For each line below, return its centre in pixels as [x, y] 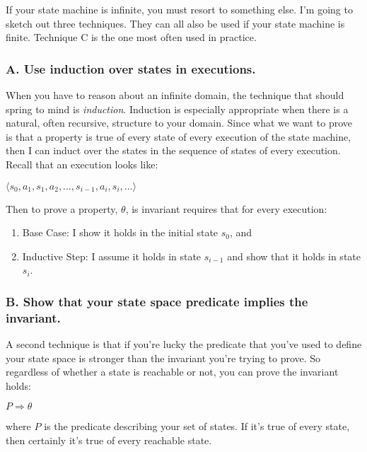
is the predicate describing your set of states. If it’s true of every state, [197, 426]
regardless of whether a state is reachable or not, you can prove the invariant [172, 372]
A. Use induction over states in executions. [131, 68]
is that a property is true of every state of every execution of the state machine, [179, 136]
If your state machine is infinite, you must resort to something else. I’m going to [179, 9]
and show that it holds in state [294, 256]
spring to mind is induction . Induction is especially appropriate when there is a [177, 109]
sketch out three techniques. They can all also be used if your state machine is [175, 23]
